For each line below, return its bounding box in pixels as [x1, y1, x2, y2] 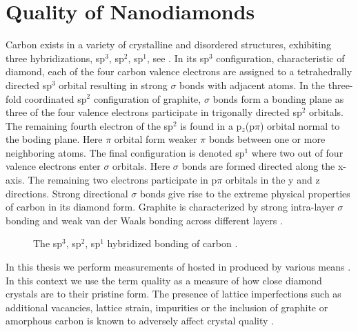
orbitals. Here [112, 159, 170, 173]
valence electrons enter [6, 159, 101, 173]
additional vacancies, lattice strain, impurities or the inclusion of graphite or [6, 300, 328, 314]
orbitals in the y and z [225, 173, 320, 187]
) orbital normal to [259, 118, 340, 133]
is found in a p [180, 118, 242, 133]
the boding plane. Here [6, 132, 103, 146]
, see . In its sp [146, 50, 209, 65]
